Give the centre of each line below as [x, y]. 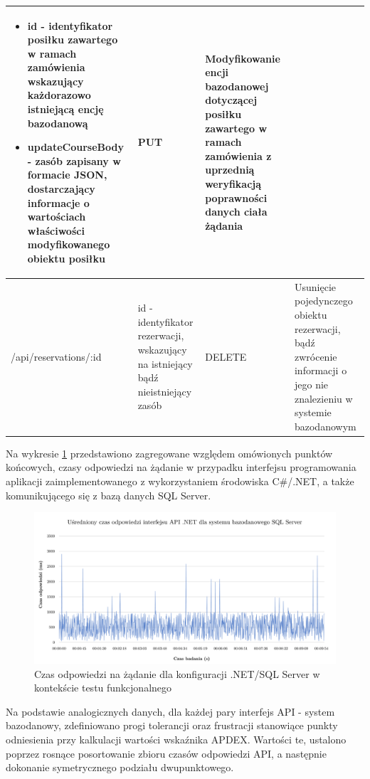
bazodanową [58, 123]
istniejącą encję [65, 109]
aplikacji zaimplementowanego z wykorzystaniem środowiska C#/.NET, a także [180, 481]
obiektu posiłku [66, 258]
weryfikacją [233, 184]
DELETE [226, 356]
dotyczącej [231, 100]
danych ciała [236, 212]
